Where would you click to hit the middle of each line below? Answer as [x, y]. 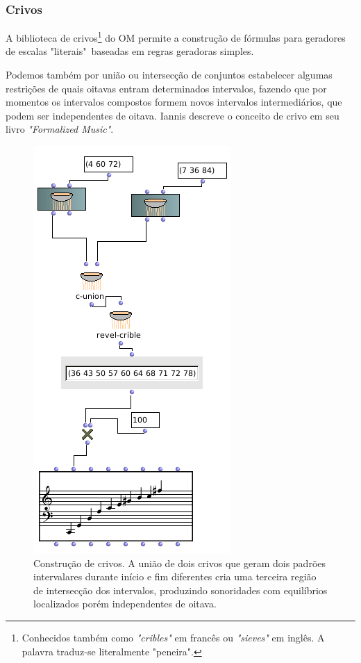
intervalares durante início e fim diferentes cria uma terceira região [175, 576]
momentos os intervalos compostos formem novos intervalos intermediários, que [174, 102]
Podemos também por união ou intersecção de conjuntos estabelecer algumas [169, 75]
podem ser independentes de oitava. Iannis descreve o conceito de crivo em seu [173, 115]
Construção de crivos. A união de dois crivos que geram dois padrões [180, 563]
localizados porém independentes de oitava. [125, 604]
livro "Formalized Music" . [60, 129]
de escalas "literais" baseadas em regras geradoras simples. [130, 51]
